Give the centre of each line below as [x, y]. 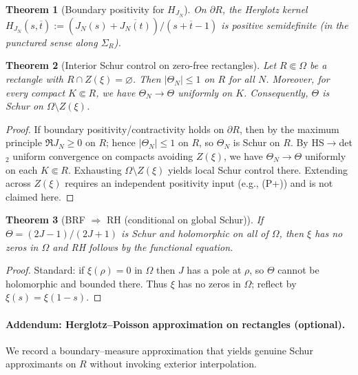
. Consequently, [276, 92]
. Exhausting [95, 169]
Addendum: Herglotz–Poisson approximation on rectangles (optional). [176, 324]
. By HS [307, 142]
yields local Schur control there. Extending [258, 169]
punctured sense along [52, 42]
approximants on [41, 364]
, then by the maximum [289, 129]
